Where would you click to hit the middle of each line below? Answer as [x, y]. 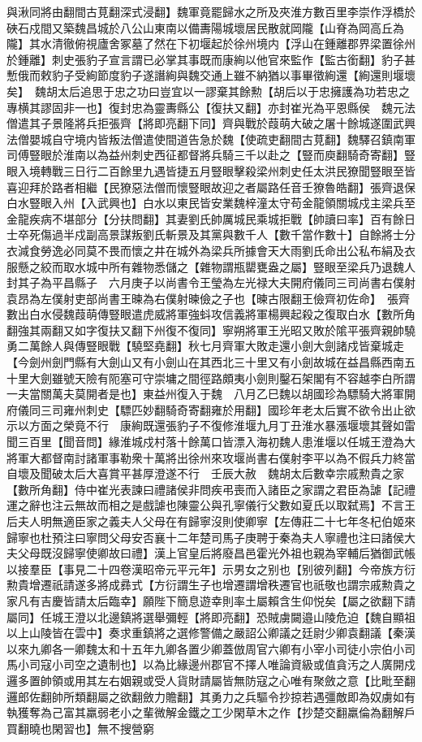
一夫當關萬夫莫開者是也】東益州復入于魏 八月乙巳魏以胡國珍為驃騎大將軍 [205, 394]
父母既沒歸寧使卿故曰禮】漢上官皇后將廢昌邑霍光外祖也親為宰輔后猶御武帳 [216, 553]
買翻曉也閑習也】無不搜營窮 [80, 728]
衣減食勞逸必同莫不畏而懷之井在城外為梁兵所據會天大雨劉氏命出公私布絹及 [205, 250]
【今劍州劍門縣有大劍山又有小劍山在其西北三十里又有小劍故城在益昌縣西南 [205, 362]
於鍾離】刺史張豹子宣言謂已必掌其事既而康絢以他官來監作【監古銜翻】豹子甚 [211, 59]
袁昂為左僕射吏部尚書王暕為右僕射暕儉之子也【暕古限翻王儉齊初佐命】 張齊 [208, 298]
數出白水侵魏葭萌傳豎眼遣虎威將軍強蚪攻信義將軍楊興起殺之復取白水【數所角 [211, 314]
